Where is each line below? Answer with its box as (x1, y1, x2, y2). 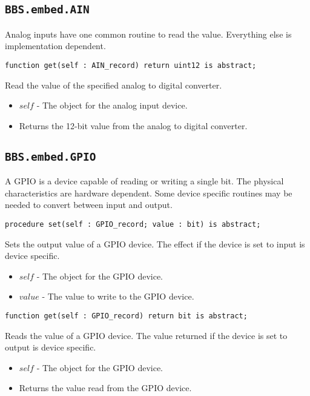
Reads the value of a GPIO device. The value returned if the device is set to (5, 329, 288, 341)
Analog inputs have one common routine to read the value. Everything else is (5, 27, 292, 40)
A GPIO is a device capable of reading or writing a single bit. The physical (5, 175, 284, 187)
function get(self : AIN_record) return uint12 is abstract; (5, 61, 257, 70)
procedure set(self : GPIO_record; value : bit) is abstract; (5, 220, 261, 229)
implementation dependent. (5, 39, 106, 52)
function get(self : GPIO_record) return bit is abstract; (5, 312, 248, 320)
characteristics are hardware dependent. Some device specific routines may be (5, 186, 292, 199)
